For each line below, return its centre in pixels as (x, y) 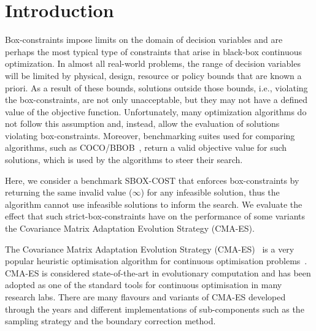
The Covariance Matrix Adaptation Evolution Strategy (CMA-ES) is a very (150, 249)
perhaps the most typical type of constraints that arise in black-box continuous (153, 51)
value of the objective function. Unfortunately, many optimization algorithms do (156, 111)
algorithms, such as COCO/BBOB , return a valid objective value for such (146, 147)
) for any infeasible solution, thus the (210, 192)
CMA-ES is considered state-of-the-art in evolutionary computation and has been (158, 272)
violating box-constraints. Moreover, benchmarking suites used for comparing (150, 135)
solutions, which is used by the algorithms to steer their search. (124, 160)
